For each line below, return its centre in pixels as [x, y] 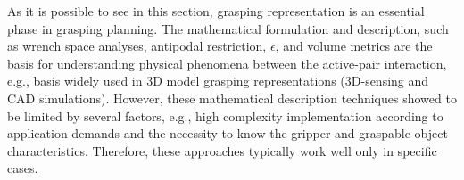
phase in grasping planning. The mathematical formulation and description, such [228, 28]
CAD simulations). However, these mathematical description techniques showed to [232, 98]
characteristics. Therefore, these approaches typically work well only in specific [222, 150]
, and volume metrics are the [354, 46]
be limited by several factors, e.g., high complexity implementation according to [225, 115]
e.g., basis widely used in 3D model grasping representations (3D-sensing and [218, 81]
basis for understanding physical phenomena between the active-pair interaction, [227, 63]
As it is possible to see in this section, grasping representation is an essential [216, 11]
